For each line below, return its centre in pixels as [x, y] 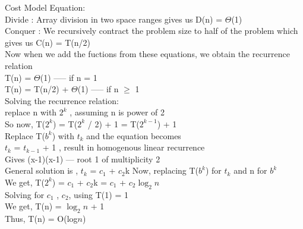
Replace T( [25, 135]
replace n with [31, 112]
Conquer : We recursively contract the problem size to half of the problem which [151, 31]
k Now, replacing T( [162, 170]
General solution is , [42, 170]
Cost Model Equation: [45, 7]
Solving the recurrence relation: [62, 100]
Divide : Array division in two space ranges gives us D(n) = [114, 19]
